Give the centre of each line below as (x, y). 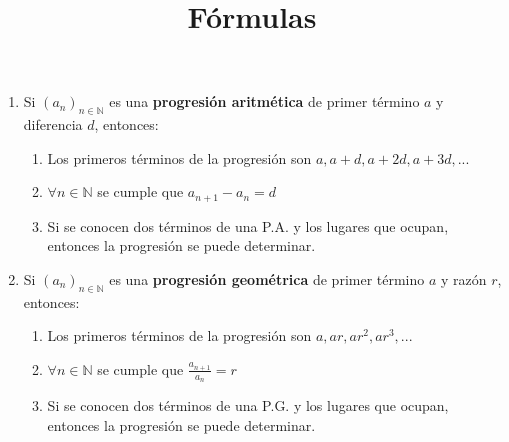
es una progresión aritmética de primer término (264, 101)
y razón (464, 279)
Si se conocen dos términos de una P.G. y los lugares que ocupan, (248, 405)
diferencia (53, 124)
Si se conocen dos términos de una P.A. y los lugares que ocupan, (248, 225)
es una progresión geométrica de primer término (267, 279)
